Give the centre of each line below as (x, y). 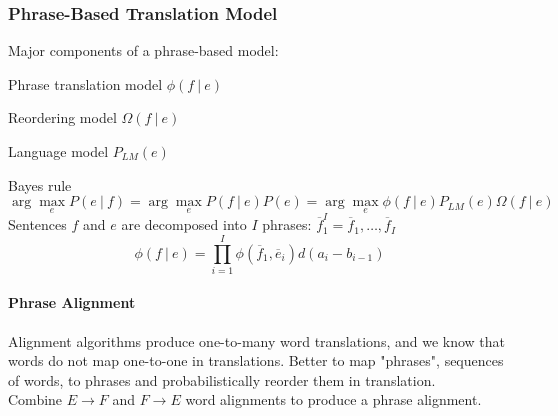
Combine (35, 399)
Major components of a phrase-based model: (143, 50)
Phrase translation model (85, 83)
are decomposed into (184, 224)
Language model (58, 151)
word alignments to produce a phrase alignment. (333, 399)
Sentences (37, 224)
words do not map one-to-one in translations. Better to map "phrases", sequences (256, 360)
